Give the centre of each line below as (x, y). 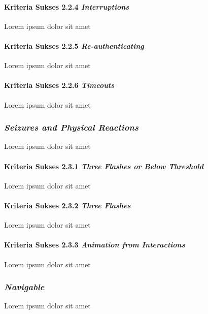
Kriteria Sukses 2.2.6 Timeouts (59, 85)
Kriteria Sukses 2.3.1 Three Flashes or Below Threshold (104, 166)
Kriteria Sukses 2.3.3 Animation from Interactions (95, 245)
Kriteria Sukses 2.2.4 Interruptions (67, 6)
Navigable (24, 287)
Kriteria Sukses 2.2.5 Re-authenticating (74, 45)
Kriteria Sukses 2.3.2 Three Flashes (67, 205)
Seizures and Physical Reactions (71, 127)
